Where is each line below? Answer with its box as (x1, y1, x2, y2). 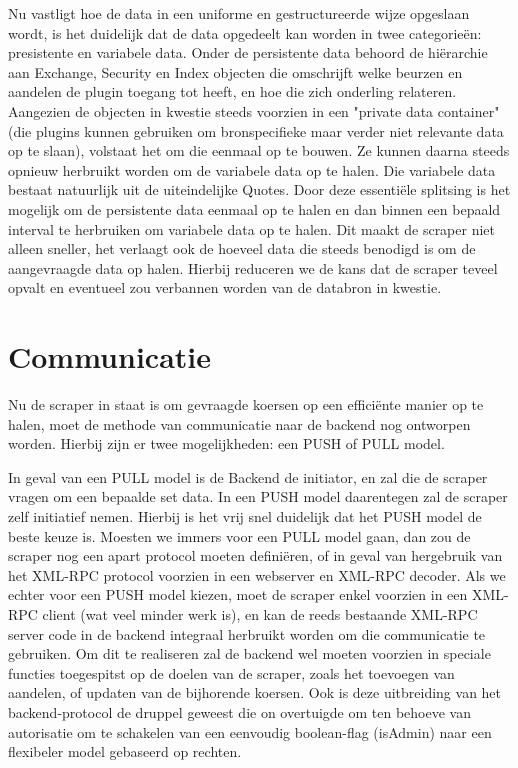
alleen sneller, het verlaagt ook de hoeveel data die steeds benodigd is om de (8, 238, 476, 259)
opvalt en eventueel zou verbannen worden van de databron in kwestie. (8, 277, 442, 298)
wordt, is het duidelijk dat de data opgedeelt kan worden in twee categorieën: (8, 22, 482, 43)
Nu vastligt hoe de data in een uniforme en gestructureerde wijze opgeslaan (8, 3, 470, 23)
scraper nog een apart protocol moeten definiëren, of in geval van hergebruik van (8, 545, 503, 566)
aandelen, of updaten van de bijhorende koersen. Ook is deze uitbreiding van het (8, 682, 502, 703)
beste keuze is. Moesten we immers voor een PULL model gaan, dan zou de (8, 525, 471, 546)
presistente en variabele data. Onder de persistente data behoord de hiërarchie (8, 42, 488, 63)
